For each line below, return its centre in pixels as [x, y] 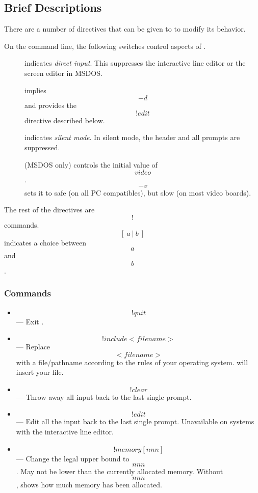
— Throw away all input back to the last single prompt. [104, 396]
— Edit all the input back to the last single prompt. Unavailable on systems [135, 421]
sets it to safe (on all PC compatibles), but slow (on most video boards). [138, 192]
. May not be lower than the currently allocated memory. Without [120, 471]
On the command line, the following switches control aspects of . [105, 46]
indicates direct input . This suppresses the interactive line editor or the [135, 63]
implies [35, 90]
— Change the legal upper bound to [73, 458]
